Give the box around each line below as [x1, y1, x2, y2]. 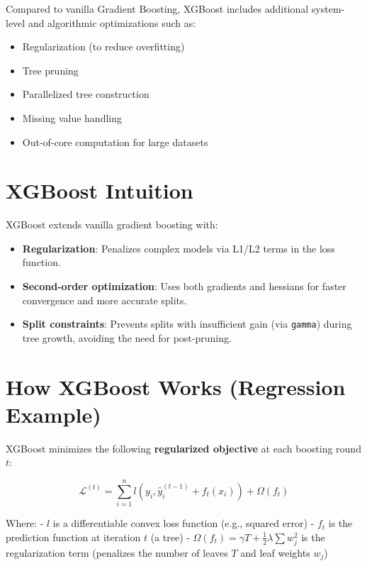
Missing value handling [22, 110, 122, 125]
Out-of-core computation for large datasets [22, 134, 208, 149]
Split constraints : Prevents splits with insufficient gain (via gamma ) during [22, 316, 352, 331]
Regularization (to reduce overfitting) [22, 39, 185, 54]
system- [311, 1, 345, 16]
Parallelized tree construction [22, 87, 149, 101]
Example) [6, 399, 101, 428]
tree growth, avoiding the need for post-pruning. [22, 330, 232, 345]
